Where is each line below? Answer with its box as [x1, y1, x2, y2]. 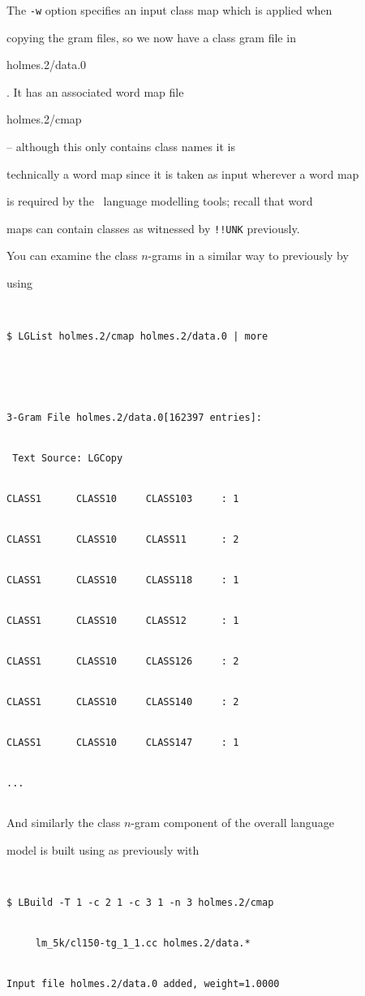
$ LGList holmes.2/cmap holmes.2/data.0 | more [6, 330, 268, 342]
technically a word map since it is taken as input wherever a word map [6, 165, 359, 182]
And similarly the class [6, 813, 121, 830]
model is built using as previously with [6, 841, 200, 858]
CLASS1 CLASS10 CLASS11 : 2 [6, 533, 239, 545]
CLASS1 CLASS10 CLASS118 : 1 [6, 574, 239, 586]
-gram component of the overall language [131, 813, 334, 830]
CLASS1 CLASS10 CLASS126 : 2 [6, 655, 239, 667]
